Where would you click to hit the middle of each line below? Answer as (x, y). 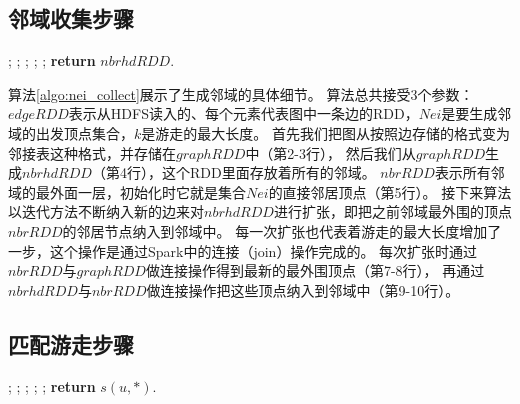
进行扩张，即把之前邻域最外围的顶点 (392, 211)
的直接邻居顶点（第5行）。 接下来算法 (390, 191)
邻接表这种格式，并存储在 (92, 152)
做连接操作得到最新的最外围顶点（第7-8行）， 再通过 (315, 270)
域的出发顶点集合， (71, 132)
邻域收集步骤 (71, 18)
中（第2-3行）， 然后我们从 (330, 152)
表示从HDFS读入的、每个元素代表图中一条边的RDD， (243, 113)
